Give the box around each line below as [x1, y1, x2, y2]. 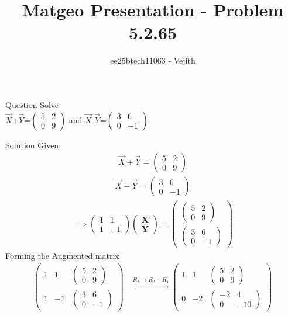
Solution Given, [5, 138, 61, 151]
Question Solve [5, 98, 59, 110]
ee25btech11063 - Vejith [110, 54, 196, 67]
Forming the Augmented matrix [5, 249, 119, 262]
